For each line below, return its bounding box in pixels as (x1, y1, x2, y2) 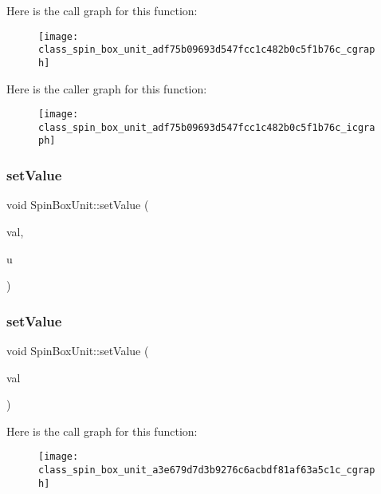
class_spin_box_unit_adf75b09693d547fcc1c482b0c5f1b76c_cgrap (38, 44, 375, 56)
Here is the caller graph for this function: (6, 80, 207, 97)
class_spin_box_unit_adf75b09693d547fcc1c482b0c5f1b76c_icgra (38, 121, 375, 133)
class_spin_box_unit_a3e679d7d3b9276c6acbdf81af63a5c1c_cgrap (38, 464, 375, 476)
